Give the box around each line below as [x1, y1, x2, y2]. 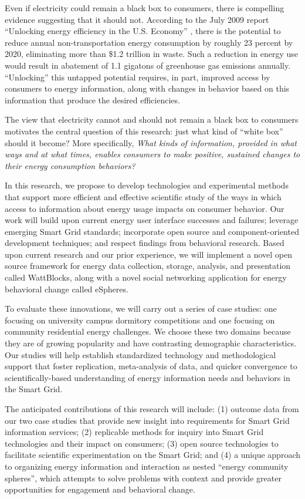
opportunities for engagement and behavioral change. [5, 483, 195, 495]
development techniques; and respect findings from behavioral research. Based [5, 237, 284, 249]
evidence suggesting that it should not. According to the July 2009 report [5, 13, 269, 25]
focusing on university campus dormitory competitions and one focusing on [5, 313, 275, 326]
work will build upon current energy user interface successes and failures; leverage [5, 214, 299, 226]
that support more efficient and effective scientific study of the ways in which [5, 190, 282, 203]
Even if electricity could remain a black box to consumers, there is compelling [5, 2, 284, 14]
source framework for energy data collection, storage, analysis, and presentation [5, 259, 291, 272]
